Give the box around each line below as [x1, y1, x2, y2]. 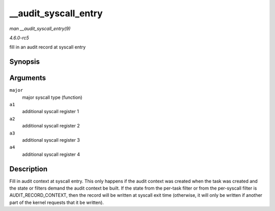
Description [9, 165, 48, 173]
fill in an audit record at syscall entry [9, 44, 86, 50]
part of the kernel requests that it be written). [9, 199, 104, 205]
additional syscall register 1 [22, 109, 79, 115]
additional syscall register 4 [22, 151, 80, 157]
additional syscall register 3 [22, 137, 80, 143]
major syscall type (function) [22, 94, 82, 100]
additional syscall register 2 [22, 123, 80, 129]
